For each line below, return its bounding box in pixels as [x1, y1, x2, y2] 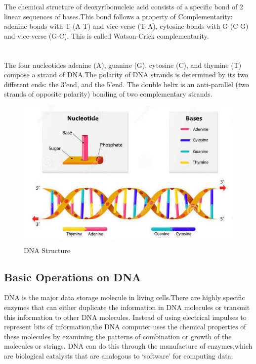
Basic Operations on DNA [4, 269, 141, 284]
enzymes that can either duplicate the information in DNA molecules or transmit [4, 302, 250, 312]
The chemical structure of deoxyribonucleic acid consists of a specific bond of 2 [4, 1, 243, 11]
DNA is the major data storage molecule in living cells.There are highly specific [4, 292, 245, 303]
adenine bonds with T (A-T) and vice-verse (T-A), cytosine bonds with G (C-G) [4, 21, 249, 31]
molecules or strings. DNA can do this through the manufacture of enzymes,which [4, 341, 253, 351]
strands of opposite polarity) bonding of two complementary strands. [4, 89, 213, 99]
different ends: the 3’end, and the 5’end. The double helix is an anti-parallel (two [4, 79, 249, 89]
